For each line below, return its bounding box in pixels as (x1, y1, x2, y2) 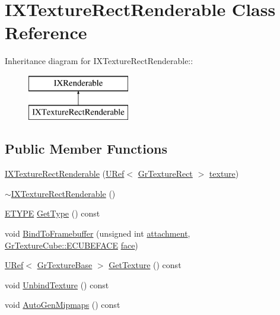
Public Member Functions (5, 139, 167, 158)
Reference (5, 20, 87, 44)
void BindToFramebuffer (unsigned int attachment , (5, 227, 190, 240)
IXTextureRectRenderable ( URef (5, 167, 125, 180)
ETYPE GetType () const (5, 207, 100, 219)
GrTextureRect (138, 167, 193, 180)
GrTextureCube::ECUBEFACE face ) (5, 238, 138, 251)
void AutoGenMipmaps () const (5, 298, 120, 311)
